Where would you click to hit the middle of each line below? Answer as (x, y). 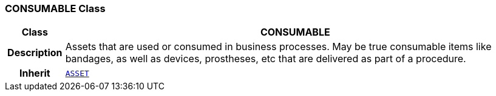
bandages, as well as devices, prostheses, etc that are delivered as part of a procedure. (266, 59)
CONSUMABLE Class (55, 8)
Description (35, 53)
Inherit (35, 73)
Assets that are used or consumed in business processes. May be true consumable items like (278, 47)
